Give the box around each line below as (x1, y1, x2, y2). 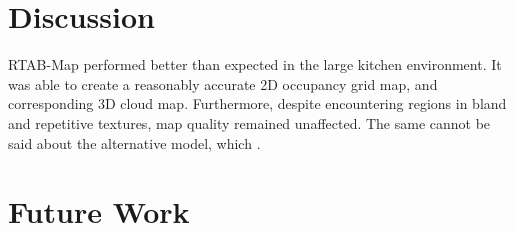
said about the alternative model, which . (8, 132, 261, 153)
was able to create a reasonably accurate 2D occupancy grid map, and (8, 73, 438, 94)
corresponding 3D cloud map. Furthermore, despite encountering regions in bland (8, 93, 507, 114)
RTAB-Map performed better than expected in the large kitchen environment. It (8, 54, 502, 75)
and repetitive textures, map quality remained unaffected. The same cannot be (8, 112, 491, 133)
